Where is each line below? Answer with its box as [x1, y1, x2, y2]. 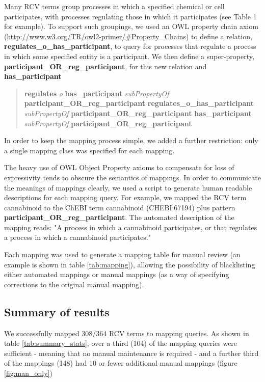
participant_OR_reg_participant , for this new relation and [4, 61, 207, 71]
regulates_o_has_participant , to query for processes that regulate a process [4, 41, 256, 51]
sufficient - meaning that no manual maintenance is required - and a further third [4, 347, 259, 358]
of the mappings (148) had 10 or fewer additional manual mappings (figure [4, 358, 237, 368]
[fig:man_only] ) [4, 368, 52, 378]
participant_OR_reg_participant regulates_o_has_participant [24, 98, 254, 108]
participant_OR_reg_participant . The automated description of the [4, 212, 234, 223]
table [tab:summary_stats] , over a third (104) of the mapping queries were [4, 338, 237, 348]
